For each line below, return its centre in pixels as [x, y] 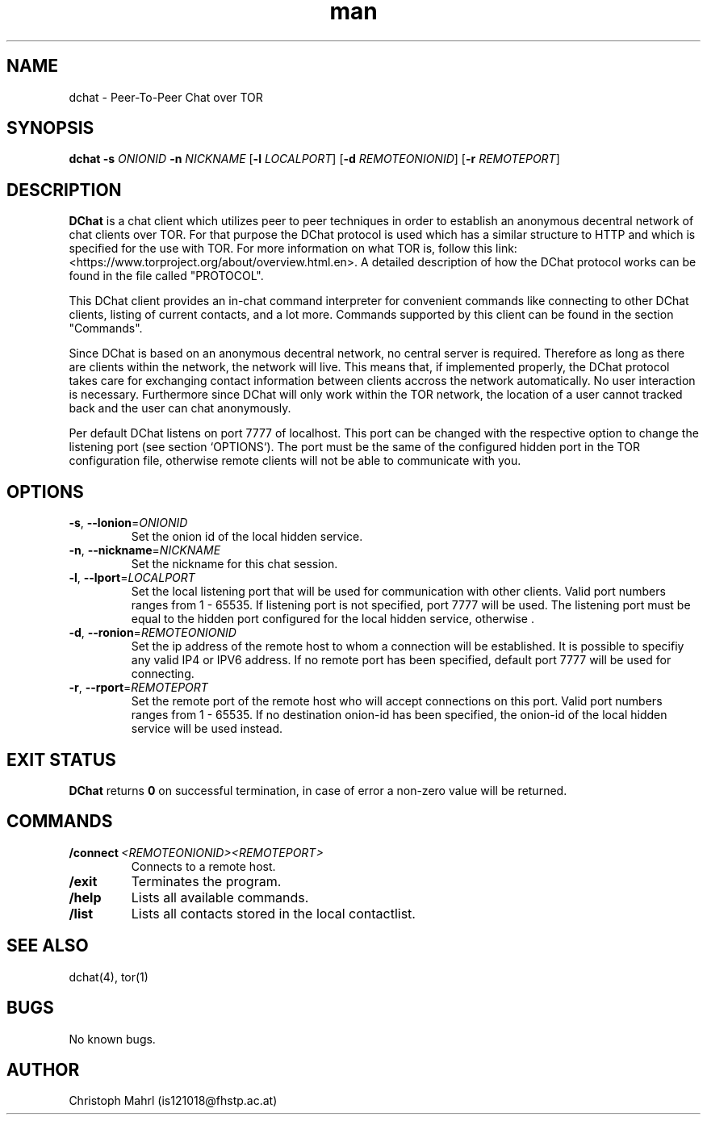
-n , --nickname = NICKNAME [145, 550]
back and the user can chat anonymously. [180, 408]
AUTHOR [43, 1069]
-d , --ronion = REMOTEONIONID [153, 633]
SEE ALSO [48, 946]
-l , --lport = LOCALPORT [132, 578]
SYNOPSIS [50, 128]
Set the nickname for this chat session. [234, 564]
